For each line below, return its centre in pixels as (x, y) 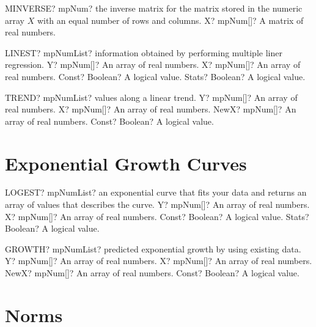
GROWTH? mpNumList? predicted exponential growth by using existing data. (153, 248)
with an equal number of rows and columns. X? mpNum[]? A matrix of (170, 20)
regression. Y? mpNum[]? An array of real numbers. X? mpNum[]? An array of (153, 64)
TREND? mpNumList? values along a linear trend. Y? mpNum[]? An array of (151, 97)
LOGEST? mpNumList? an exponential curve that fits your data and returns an (156, 192)
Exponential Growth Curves (126, 163)
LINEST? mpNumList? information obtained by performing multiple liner (144, 52)
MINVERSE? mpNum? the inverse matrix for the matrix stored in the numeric (154, 8)
